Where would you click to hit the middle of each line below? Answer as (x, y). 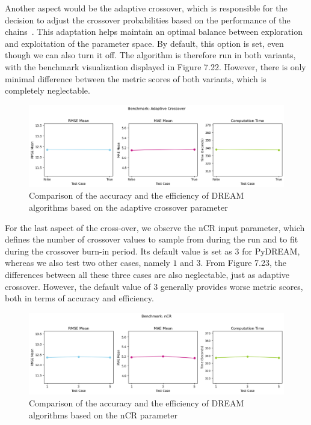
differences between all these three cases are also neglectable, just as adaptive (147, 274)
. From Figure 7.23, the (243, 263)
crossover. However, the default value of (78, 286)
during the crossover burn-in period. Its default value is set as (119, 251)
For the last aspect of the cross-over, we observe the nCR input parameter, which (155, 227)
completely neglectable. (48, 90)
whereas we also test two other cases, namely (88, 263)
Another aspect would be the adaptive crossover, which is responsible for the (146, 8)
